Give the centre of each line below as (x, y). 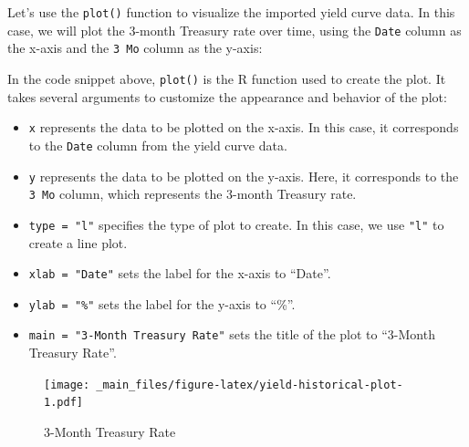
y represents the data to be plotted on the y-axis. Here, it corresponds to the (244, 176)
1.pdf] (63, 403)
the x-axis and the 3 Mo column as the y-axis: (135, 48)
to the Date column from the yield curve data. (158, 145)
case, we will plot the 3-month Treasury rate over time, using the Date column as (234, 30)
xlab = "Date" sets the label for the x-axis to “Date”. (180, 273)
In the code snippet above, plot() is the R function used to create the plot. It (227, 78)
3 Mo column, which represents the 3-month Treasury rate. (193, 194)
